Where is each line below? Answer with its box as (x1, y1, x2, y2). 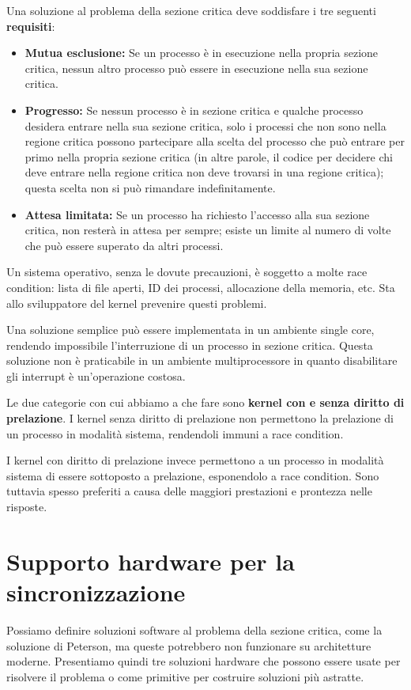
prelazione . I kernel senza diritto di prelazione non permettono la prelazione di (6, 410, 394, 427)
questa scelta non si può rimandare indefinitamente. (25, 179, 276, 195)
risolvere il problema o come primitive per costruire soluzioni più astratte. (6, 668, 364, 684)
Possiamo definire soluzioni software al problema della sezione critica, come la (6, 621, 383, 638)
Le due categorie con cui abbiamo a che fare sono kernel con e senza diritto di (6, 394, 405, 411)
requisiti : (6, 17, 55, 34)
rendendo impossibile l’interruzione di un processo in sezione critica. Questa (6, 336, 373, 353)
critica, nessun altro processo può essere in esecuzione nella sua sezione (25, 59, 368, 76)
